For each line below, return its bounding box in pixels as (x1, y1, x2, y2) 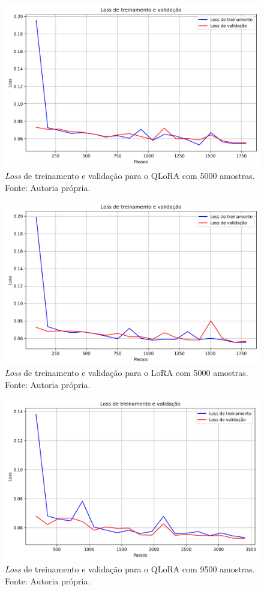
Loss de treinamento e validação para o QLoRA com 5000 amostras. (5, 169, 255, 181)
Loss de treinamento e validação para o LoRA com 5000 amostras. (5, 366, 248, 379)
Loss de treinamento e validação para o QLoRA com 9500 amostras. (5, 563, 255, 575)
